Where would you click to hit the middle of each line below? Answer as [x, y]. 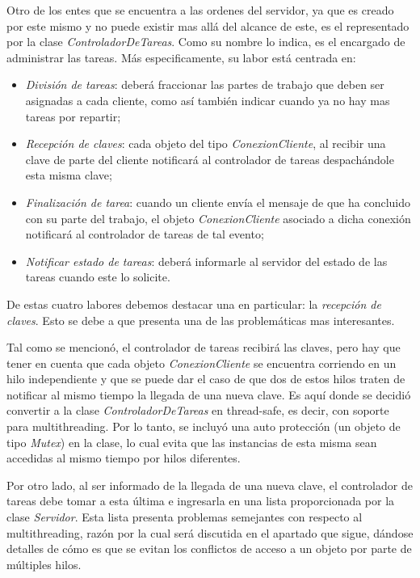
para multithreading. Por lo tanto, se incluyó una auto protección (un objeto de [204, 426]
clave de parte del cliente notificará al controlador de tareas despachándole [210, 159]
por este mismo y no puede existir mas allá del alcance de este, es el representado [208, 25]
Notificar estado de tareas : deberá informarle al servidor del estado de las [206, 261]
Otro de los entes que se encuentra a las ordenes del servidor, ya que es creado [200, 10]
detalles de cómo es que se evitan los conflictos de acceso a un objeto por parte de [209, 548]
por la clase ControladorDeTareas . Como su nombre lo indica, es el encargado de [206, 42]
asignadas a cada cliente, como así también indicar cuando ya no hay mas [208, 100]
